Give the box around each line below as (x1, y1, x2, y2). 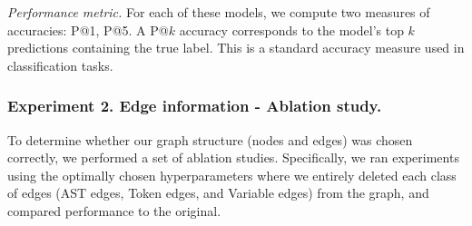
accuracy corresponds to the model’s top (179, 20, 404, 39)
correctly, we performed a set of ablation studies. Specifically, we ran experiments (7, 148, 459, 167)
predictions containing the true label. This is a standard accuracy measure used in (7, 38, 465, 57)
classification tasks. (7, 55, 113, 74)
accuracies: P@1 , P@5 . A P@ (7, 20, 169, 39)
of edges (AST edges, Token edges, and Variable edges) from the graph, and (7, 183, 429, 202)
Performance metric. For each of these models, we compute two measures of (7, 3, 430, 21)
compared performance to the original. (7, 201, 221, 220)
